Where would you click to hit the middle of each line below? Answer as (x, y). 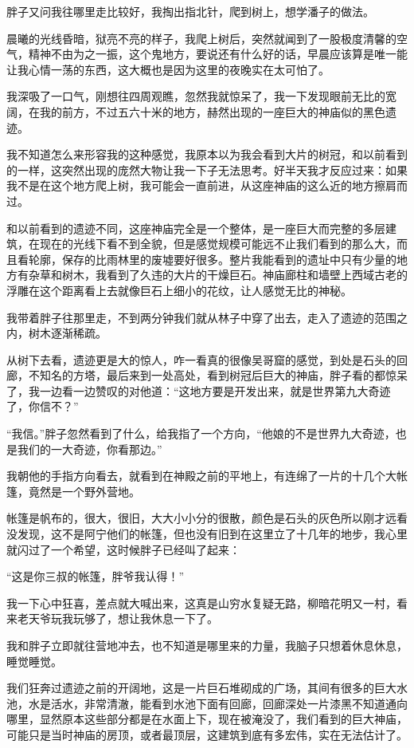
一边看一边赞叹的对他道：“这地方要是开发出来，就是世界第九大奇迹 (215, 390)
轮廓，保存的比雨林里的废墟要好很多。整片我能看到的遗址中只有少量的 (212, 259)
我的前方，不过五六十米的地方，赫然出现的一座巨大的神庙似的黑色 (212, 111)
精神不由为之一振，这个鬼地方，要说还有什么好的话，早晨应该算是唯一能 (218, 54)
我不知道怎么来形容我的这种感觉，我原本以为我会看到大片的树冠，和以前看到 (207, 154)
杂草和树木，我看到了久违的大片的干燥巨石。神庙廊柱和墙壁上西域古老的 (218, 275)
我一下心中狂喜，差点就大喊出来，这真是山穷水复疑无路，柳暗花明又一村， (201, 602)
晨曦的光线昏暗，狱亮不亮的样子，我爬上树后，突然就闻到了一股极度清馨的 (201, 38)
